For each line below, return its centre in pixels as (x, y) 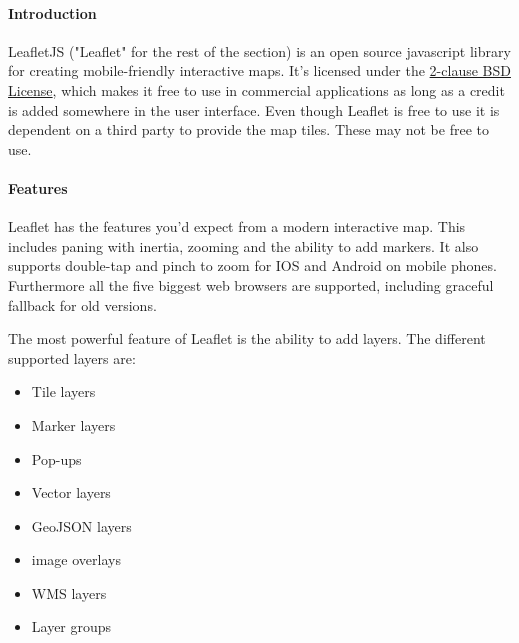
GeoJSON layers (81, 525)
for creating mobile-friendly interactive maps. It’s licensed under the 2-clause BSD (259, 70)
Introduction (52, 12)
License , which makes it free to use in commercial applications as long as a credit (256, 89)
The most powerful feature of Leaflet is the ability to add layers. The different (247, 338)
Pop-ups (56, 458)
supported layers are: (72, 357)
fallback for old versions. (82, 304)
